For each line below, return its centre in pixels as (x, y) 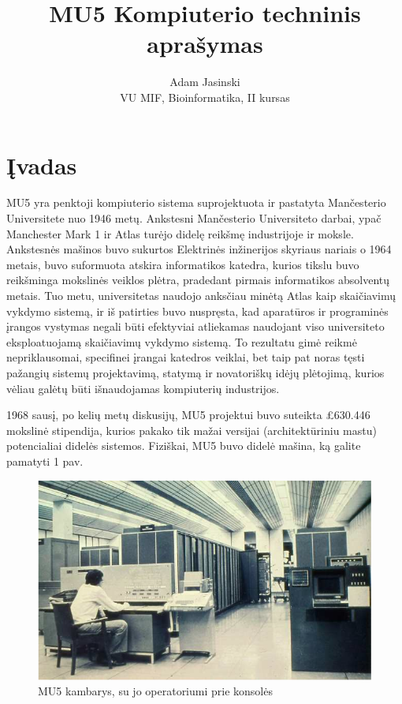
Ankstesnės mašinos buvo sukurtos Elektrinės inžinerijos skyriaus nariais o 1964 (199, 249)
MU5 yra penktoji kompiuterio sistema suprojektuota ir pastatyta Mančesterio (196, 202)
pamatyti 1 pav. (45, 461)
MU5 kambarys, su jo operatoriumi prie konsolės (155, 691)
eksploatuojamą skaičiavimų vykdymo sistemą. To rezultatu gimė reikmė (182, 341)
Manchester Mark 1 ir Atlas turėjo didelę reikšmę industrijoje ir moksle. (180, 233)
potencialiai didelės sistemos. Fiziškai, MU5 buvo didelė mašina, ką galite (184, 446)
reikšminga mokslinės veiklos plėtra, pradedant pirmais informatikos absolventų (198, 280)
